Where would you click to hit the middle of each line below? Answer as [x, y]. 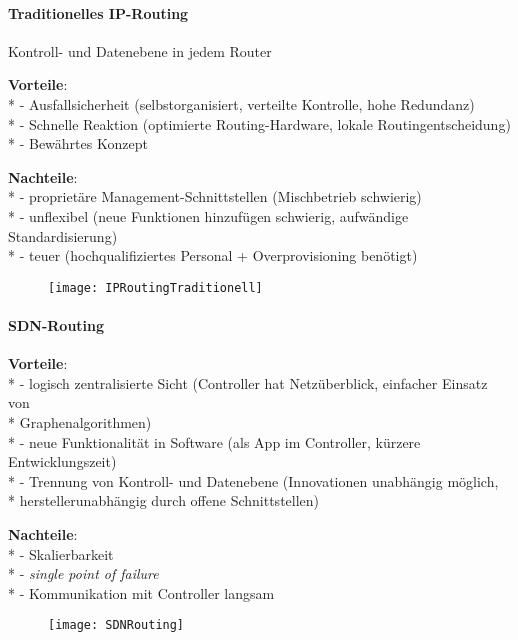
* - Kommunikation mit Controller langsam [141, 592]
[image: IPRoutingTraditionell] [155, 287]
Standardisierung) [63, 235]
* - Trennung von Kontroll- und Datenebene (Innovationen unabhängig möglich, [253, 480]
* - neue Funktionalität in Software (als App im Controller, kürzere [214, 441]
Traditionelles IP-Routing [98, 12]
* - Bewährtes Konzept [78, 143]
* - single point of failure [83, 573]
